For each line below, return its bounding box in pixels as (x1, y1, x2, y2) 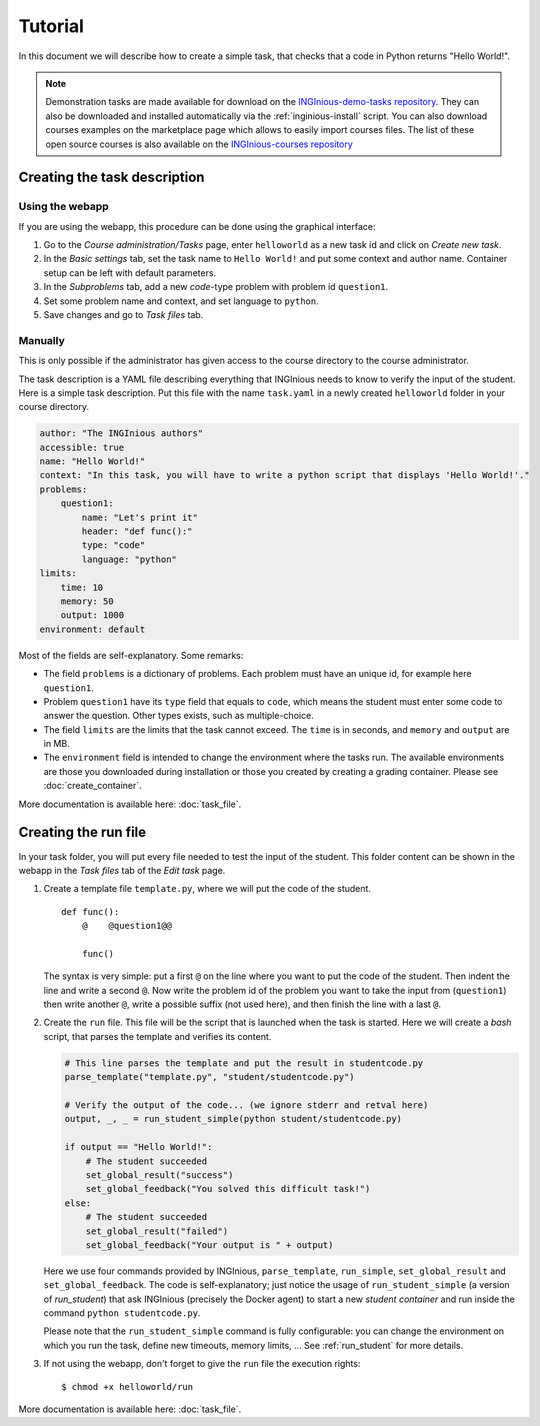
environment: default (39, 623, 146, 635)
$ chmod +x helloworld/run (61, 1381, 194, 1392)
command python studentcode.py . (43, 1307, 201, 1319)
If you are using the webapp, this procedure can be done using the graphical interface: (18, 220, 376, 232)
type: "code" (81, 540, 146, 551)
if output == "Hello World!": (64, 1141, 213, 1153)
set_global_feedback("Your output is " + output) (85, 1239, 334, 1250)
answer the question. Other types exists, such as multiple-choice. (43, 710, 314, 722)
